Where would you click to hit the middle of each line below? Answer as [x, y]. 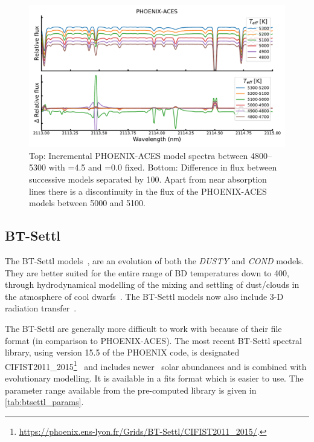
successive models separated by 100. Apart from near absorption [148, 179]
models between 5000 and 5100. [87, 203]
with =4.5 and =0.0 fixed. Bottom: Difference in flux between [163, 167]
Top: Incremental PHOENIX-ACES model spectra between [139, 155]
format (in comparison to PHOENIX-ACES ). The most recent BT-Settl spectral [153, 340]
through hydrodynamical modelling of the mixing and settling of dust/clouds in [152, 284]
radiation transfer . [41, 308]
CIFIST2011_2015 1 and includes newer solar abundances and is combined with [156, 365]
